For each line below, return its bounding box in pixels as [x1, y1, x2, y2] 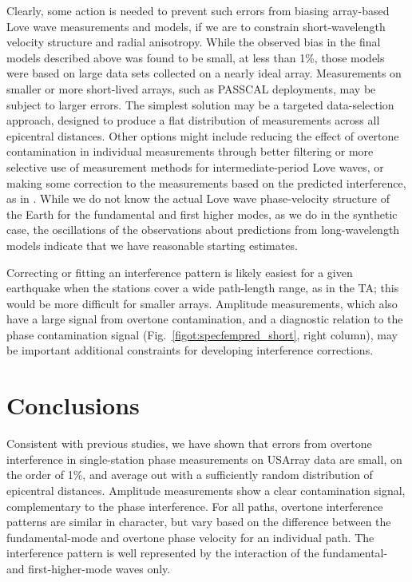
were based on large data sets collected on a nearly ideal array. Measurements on [6, 65, 402, 81]
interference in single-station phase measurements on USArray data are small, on [6, 450, 402, 467]
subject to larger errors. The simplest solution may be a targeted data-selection [6, 96, 394, 113]
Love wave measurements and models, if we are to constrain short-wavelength [6, 18, 386, 34]
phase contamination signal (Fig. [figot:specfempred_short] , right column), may [6, 326, 398, 342]
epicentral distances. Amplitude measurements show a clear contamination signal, [6, 481, 406, 498]
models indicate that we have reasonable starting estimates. [6, 236, 298, 253]
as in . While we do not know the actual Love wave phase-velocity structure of [6, 190, 390, 207]
